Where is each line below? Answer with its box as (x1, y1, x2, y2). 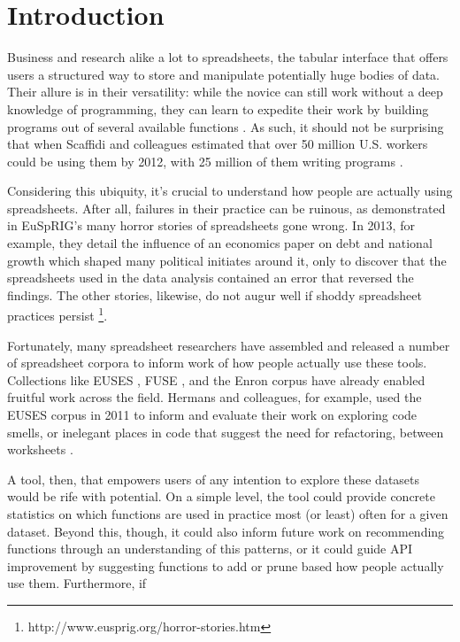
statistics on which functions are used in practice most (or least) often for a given (7, 505, 448, 523)
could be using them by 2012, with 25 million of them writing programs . (7, 151, 403, 170)
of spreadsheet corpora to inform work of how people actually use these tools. (7, 353, 427, 372)
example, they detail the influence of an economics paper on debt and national (7, 234, 433, 252)
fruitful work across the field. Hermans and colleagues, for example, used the (7, 388, 422, 406)
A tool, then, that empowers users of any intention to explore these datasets (7, 469, 420, 488)
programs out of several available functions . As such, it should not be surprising (7, 117, 444, 135)
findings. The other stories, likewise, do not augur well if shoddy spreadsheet (7, 285, 422, 304)
